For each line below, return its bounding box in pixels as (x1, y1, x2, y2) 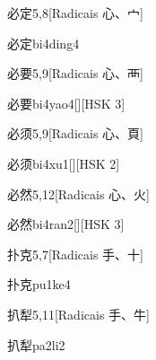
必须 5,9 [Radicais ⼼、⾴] (7, 124, 143, 143)
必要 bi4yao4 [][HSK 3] (7, 93, 126, 112)
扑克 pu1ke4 (7, 275, 71, 294)
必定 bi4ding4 (7, 33, 80, 52)
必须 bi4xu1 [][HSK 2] (7, 154, 120, 172)
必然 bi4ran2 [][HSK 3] (7, 215, 125, 233)
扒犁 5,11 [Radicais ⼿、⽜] (7, 304, 150, 323)
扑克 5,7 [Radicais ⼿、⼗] (7, 244, 143, 263)
